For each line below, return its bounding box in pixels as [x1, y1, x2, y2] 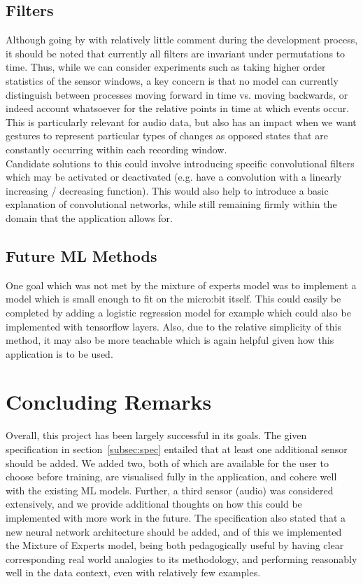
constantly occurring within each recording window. [6, 141, 227, 156]
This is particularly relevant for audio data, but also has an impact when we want [6, 114, 357, 129]
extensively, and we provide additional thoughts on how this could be [6, 496, 302, 511]
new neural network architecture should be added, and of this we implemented [6, 524, 342, 538]
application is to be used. [6, 346, 113, 361]
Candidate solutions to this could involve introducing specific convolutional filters [6, 155, 355, 170]
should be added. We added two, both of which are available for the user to [6, 455, 329, 470]
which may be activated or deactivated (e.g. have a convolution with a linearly [6, 169, 342, 184]
